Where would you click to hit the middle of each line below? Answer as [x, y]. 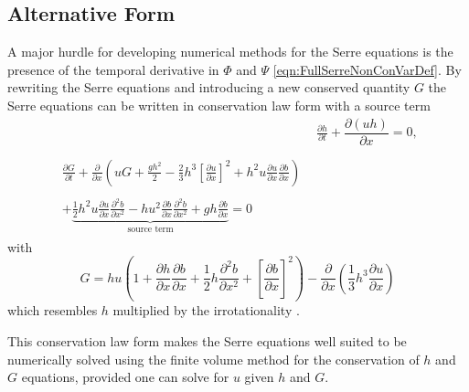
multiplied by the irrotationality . [206, 310]
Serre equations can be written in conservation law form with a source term [219, 105]
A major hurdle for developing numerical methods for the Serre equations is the [230, 52]
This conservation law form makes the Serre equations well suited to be [207, 340]
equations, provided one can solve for [125, 377]
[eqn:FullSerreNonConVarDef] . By [367, 69]
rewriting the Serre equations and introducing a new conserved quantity [209, 87]
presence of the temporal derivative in [113, 69]
